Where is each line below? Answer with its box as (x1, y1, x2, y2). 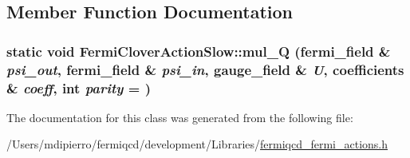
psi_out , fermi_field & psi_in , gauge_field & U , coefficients (6, 59, 404, 79)
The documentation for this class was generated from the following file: (6, 109, 353, 125)
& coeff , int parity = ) (6, 77, 152, 97)
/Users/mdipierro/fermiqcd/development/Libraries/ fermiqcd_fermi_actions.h (6, 136, 388, 152)
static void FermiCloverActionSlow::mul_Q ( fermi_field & (6, 41, 391, 61)
